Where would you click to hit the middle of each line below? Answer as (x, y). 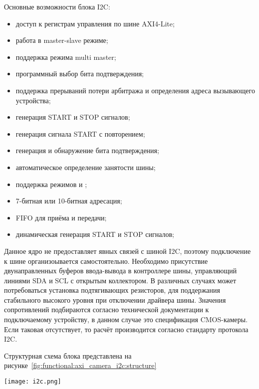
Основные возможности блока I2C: (57, 6)
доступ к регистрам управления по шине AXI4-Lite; (95, 23)
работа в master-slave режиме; (62, 40)
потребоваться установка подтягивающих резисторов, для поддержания (112, 290)
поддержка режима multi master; (66, 57)
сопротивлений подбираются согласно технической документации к (107, 309)
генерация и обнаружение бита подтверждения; (87, 150)
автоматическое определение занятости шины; (86, 167)
